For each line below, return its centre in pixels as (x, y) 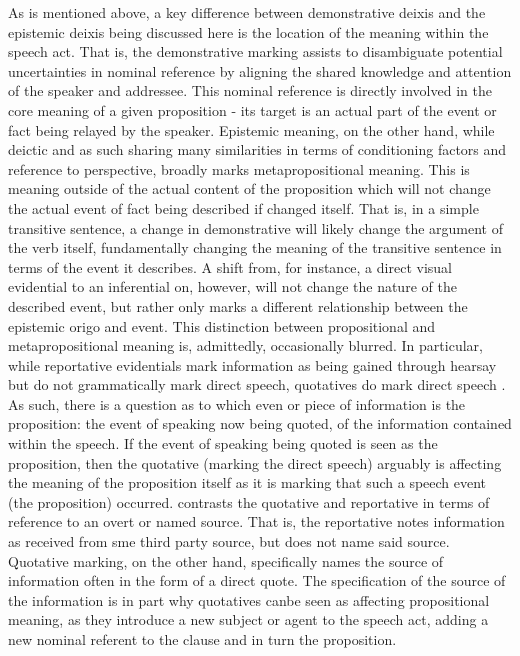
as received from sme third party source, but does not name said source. (229, 541)
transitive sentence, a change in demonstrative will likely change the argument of (255, 227)
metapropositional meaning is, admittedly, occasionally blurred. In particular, (245, 345)
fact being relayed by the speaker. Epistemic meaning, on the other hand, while (251, 129)
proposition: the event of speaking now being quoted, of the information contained (260, 423)
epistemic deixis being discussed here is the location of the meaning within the (248, 31)
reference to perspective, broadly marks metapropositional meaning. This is (239, 168)
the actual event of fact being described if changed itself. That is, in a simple (243, 207)
